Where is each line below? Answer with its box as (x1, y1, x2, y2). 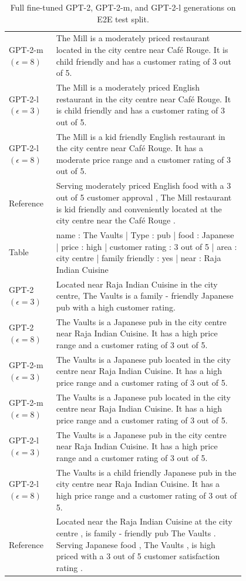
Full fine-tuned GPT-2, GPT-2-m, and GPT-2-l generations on (10, 1, 236, 13)
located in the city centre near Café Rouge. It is (56, 44, 228, 56)
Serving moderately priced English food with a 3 (56, 179, 231, 192)
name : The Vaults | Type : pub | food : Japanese (56, 228, 234, 241)
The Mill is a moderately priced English (56, 81, 200, 94)
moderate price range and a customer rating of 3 (56, 153, 231, 165)
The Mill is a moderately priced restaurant (56, 32, 210, 44)
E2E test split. (97, 12, 149, 25)
